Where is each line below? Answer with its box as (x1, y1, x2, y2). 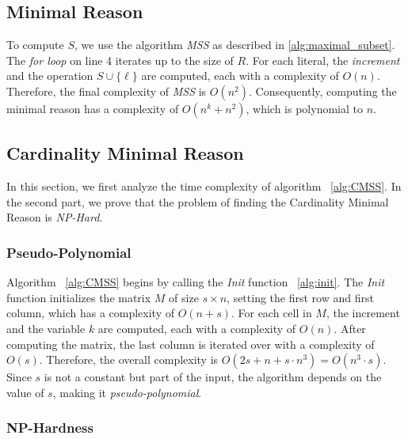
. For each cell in (231, 305, 312, 321)
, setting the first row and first (227, 289, 374, 305)
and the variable (6, 320, 86, 336)
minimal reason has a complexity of (6, 100, 179, 116)
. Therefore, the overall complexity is (39, 351, 219, 368)
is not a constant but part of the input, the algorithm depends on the (44, 369, 382, 385)
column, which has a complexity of (6, 305, 175, 321)
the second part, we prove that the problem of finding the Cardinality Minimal (6, 193, 389, 210)
